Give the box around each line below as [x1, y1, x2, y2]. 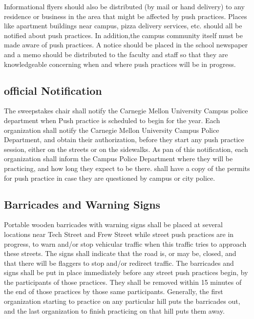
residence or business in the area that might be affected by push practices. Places [4, 11, 247, 21]
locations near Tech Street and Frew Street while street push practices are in [4, 229, 234, 239]
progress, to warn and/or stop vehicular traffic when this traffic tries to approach [4, 238, 247, 249]
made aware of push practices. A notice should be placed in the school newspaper [4, 40, 248, 50]
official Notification [4, 83, 102, 98]
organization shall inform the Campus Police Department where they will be [4, 153, 233, 164]
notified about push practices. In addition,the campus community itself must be [4, 30, 243, 40]
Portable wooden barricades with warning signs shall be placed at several [4, 219, 223, 230]
